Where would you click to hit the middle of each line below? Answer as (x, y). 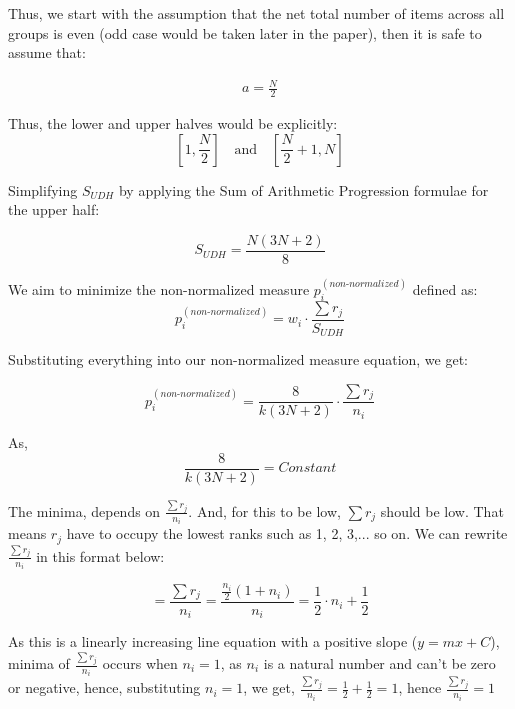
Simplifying (43, 189)
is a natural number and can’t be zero (379, 663)
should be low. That (442, 510)
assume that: (47, 52)
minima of (39, 663)
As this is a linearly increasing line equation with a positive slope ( (213, 641)
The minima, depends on (84, 510)
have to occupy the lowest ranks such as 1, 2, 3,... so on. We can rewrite (287, 533)
